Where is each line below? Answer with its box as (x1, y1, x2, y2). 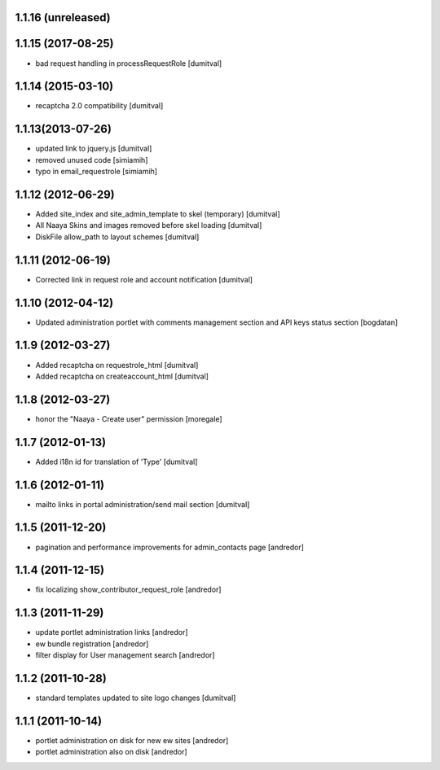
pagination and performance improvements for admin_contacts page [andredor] (35, 542, 305, 552)
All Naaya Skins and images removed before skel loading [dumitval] (35, 221, 262, 230)
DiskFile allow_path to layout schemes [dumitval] (35, 232, 200, 242)
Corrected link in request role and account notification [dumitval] (35, 274, 253, 284)
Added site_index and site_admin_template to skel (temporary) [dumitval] (35, 209, 280, 219)
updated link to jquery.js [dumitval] (35, 143, 152, 154)
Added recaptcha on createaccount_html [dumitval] (35, 371, 209, 381)
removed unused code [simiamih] (35, 155, 148, 164)
